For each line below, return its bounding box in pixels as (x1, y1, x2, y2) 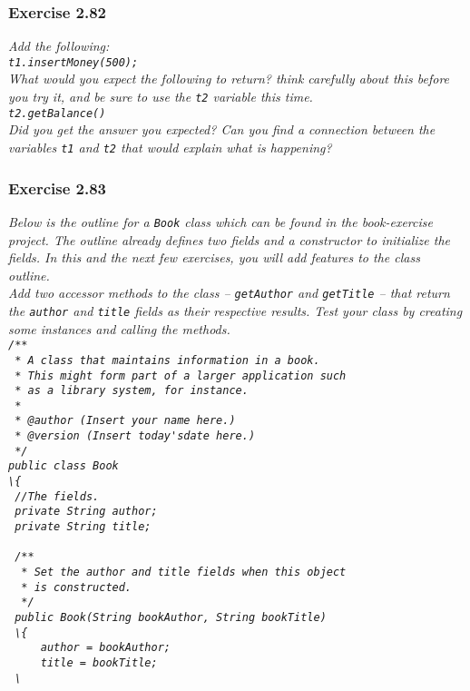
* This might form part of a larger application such (15, 369, 347, 382)
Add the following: (8, 36, 110, 55)
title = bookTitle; (40, 656, 158, 669)
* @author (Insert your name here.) (15, 414, 236, 428)
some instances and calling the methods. (8, 319, 230, 338)
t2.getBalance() (8, 106, 106, 120)
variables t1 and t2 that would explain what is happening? (8, 137, 332, 156)
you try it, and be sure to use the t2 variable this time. (8, 87, 313, 106)
